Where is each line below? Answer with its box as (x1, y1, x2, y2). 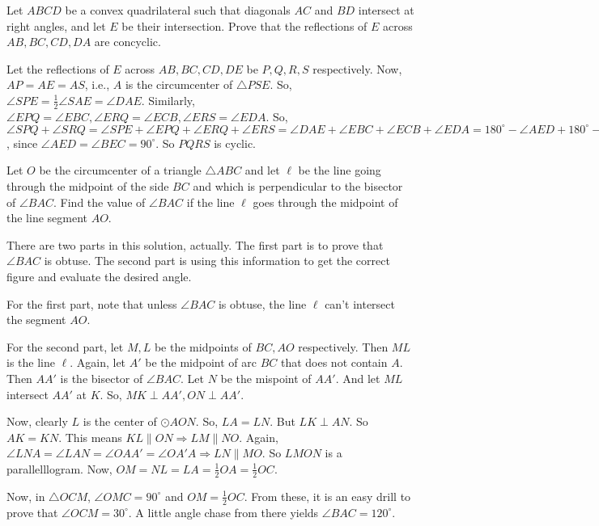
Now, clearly (6, 413, 68, 430)
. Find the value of (53, 193, 146, 210)
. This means (58, 428, 122, 445)
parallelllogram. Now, (6, 460, 113, 477)
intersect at (358, 2, 414, 18)
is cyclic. (214, 134, 256, 151)
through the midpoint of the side (6, 178, 169, 195)
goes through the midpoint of (253, 193, 398, 210)
